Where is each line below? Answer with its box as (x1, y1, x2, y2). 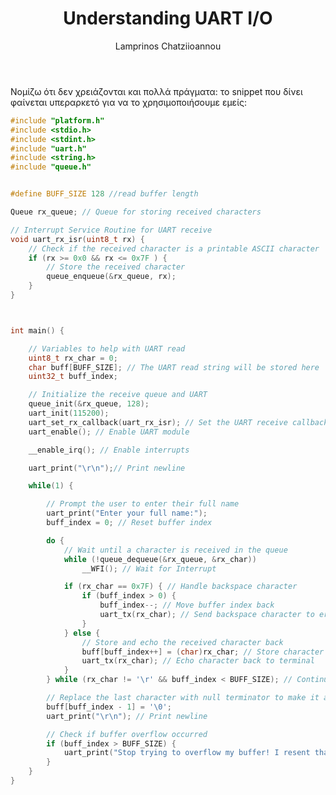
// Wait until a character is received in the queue (63, 545, 288, 555)
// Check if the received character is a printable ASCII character (28, 243, 320, 254)
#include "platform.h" (10, 115, 105, 126)
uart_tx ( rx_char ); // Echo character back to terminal (81, 656, 315, 666)
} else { (63, 628, 101, 638)
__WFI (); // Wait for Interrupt (81, 563, 217, 574)
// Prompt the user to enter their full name (46, 499, 240, 509)
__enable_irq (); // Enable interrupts (28, 445, 190, 455)
